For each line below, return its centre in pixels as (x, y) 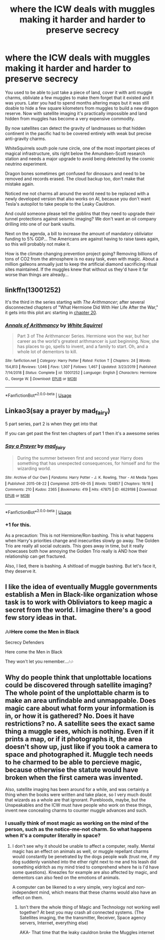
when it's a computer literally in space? (53, 835)
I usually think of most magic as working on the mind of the (77, 823)
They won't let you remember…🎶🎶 (39, 661)
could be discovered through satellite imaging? (79, 685)
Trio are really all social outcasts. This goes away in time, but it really (74, 546)
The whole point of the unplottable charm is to (77, 693)
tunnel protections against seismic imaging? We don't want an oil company (81, 218)
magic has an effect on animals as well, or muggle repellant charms (80, 851)
